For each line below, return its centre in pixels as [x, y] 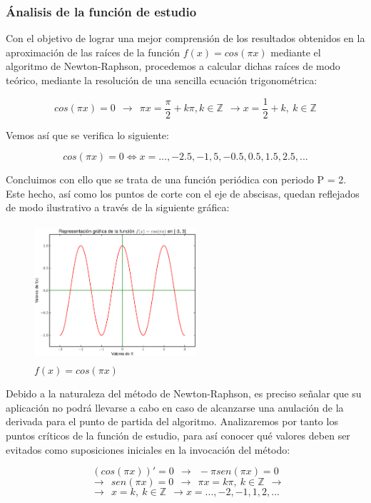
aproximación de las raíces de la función [93, 52]
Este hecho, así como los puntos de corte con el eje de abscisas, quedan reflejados [183, 193]
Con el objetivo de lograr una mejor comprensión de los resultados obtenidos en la [185, 38]
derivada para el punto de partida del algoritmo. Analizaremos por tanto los [172, 421]
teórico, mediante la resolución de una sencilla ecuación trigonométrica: [162, 80]
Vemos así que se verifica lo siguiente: [87, 134]
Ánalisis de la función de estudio [101, 11]
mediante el [296, 52]
